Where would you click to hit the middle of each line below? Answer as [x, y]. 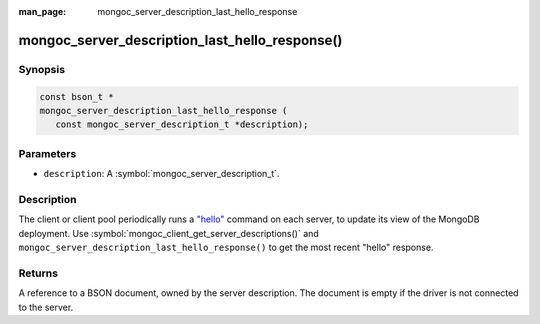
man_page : [42, 11]
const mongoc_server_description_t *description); [182, 124]
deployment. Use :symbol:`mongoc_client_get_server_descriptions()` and [168, 233]
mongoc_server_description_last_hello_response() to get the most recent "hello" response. [226, 247]
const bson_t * [76, 96]
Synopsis [41, 69]
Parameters [47, 153]
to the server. [46, 307]
